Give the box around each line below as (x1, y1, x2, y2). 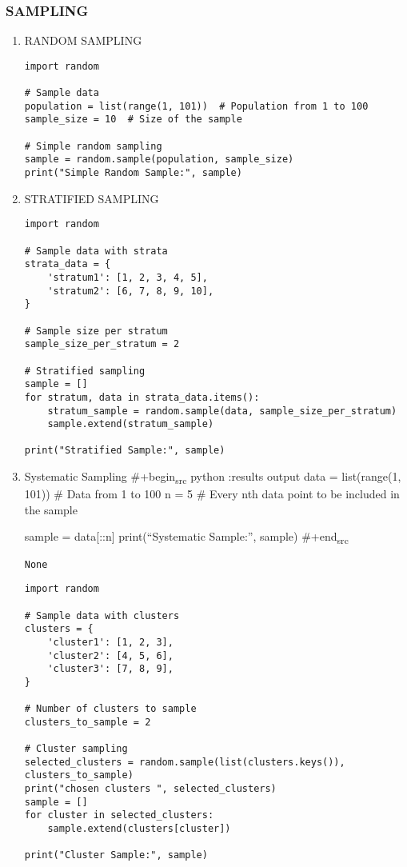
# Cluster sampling (24, 743, 128, 755)
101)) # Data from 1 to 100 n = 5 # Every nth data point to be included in (24, 485, 400, 502)
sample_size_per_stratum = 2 (24, 338, 180, 350)
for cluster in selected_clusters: (24, 809, 214, 821)
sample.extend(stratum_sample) (47, 418, 214, 430)
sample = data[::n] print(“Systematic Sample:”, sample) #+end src (24, 528, 349, 547)
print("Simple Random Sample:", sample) (24, 167, 242, 179)
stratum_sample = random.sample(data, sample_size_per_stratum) (47, 405, 397, 417)
